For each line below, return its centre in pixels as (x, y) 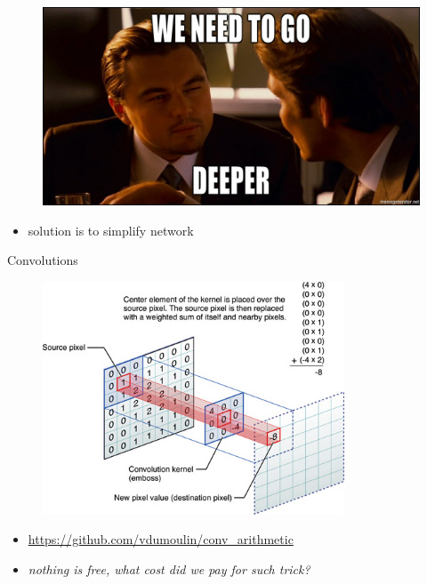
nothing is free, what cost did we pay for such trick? (169, 568)
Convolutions (43, 260)
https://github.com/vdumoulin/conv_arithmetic (161, 539)
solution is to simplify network (111, 230)
